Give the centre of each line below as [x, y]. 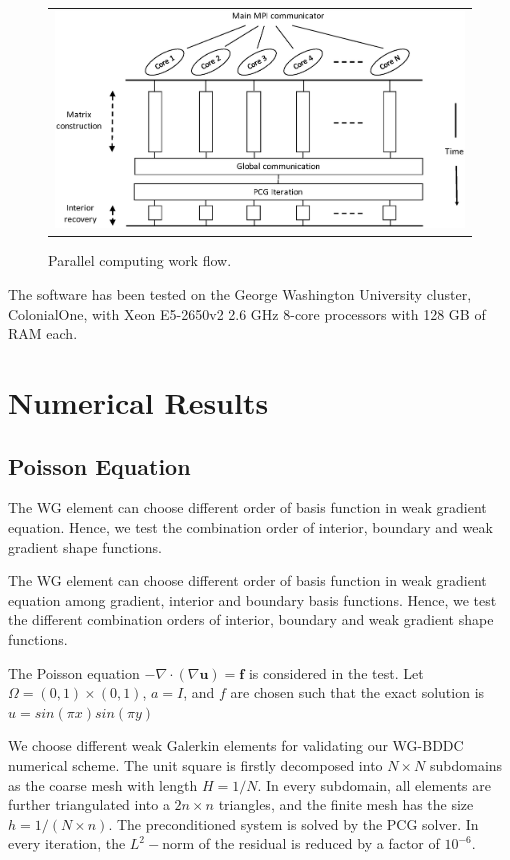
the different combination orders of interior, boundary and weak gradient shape [251, 619]
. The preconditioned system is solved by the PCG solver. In [293, 823]
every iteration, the [67, 843]
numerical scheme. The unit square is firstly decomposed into [195, 764]
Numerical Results [138, 402]
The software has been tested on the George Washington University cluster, [240, 294]
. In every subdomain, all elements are [374, 784]
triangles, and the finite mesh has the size [346, 804]
